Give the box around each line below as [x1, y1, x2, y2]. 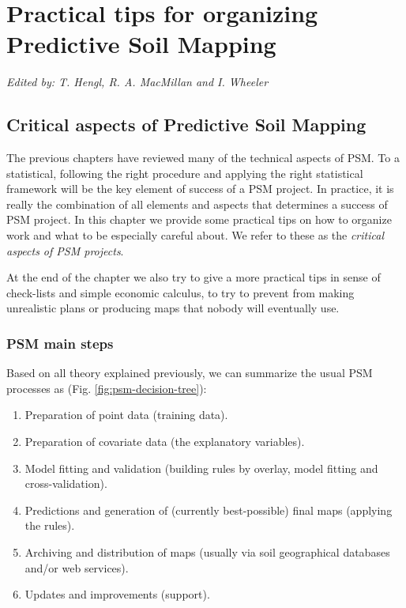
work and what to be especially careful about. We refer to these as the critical [6, 227, 384, 244]
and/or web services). [24, 559, 129, 576]
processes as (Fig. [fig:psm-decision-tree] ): [6, 380, 207, 396]
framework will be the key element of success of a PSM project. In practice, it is [6, 180, 394, 197]
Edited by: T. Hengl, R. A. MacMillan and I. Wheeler [6, 74, 269, 90]
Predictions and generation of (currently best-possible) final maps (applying [24, 501, 393, 518]
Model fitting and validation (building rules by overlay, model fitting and [24, 459, 378, 476]
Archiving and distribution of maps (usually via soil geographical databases [24, 544, 390, 561]
